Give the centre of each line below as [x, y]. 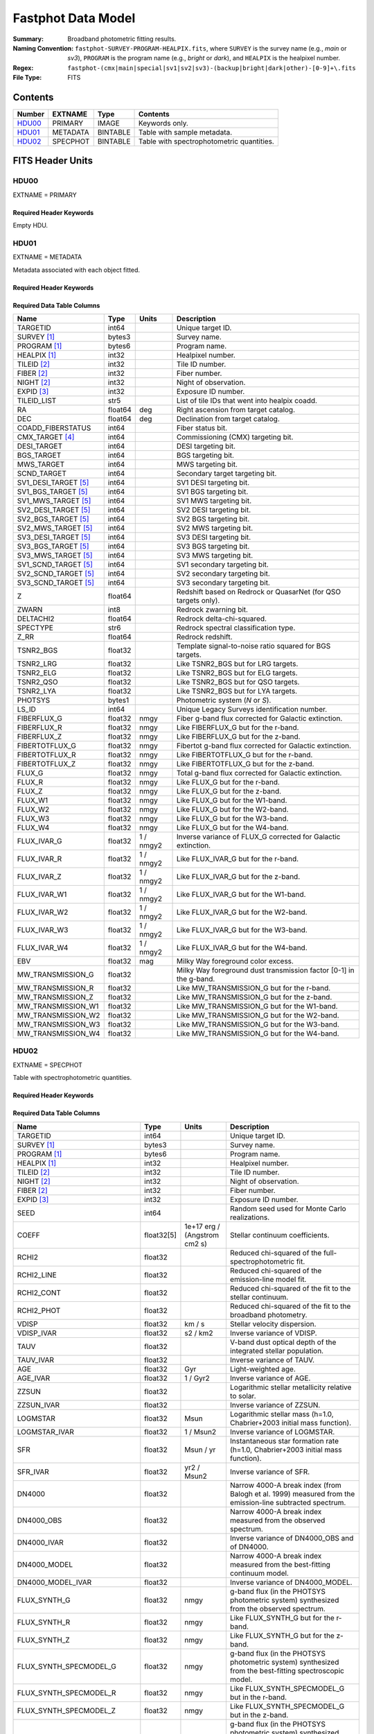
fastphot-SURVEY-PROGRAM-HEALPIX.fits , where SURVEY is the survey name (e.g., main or [211, 48]
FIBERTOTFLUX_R [46, 755]
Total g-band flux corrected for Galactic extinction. [259, 773]
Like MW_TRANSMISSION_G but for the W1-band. [257, 1006]
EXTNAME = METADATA [47, 257]
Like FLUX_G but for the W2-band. [232, 809]
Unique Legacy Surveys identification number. [252, 710]
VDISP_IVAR [37, 1333]
